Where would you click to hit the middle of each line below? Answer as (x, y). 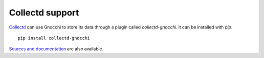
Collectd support (44, 13)
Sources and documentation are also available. (56, 49)
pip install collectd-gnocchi (54, 38)
